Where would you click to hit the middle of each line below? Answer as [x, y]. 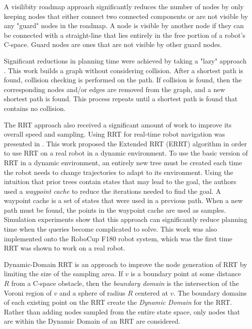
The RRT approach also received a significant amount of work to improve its [118, 124]
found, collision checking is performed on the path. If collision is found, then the [123, 80]
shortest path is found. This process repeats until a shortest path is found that [121, 99]
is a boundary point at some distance [186, 274]
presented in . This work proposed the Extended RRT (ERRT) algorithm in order [126, 143]
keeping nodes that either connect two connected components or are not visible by [126, 16]
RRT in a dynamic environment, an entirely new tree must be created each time [123, 162]
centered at [151, 292]
